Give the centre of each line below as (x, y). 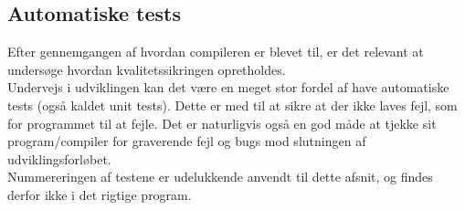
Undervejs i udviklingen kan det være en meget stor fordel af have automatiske (228, 87)
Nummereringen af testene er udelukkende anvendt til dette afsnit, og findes (220, 177)
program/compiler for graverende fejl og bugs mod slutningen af (187, 141)
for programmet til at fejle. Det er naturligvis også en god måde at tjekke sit (222, 123)
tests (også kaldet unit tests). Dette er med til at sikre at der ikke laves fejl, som (232, 105)
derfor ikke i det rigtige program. (100, 194)
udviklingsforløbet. (59, 158)
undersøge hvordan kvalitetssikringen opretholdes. (147, 69)
